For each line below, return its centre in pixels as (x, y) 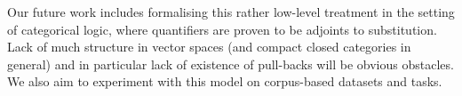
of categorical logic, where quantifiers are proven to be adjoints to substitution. (222, 29)
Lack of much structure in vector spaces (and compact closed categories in (209, 47)
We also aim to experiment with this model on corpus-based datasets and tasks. (225, 81)
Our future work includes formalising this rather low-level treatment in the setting (231, 12)
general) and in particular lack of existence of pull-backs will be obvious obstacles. (231, 64)
